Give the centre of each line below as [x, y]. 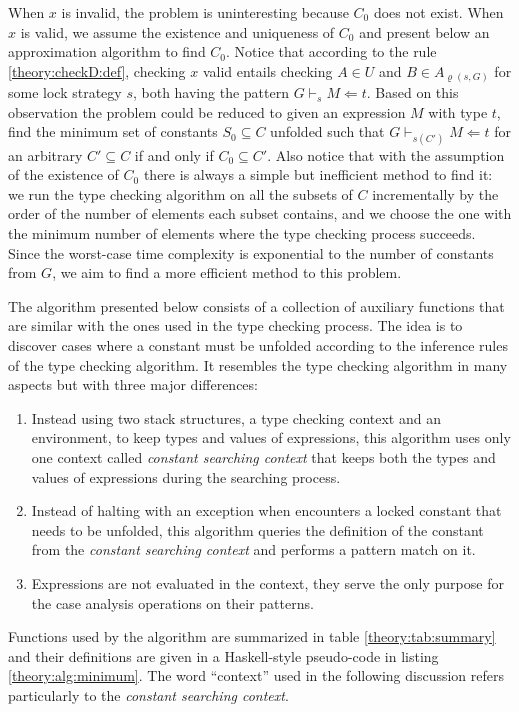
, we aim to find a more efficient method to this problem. [227, 272]
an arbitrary [45, 154]
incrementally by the [435, 193]
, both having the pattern [210, 92]
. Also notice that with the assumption [386, 154]
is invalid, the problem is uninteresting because [205, 12]
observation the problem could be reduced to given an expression [207, 111]
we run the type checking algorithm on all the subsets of [180, 193]
